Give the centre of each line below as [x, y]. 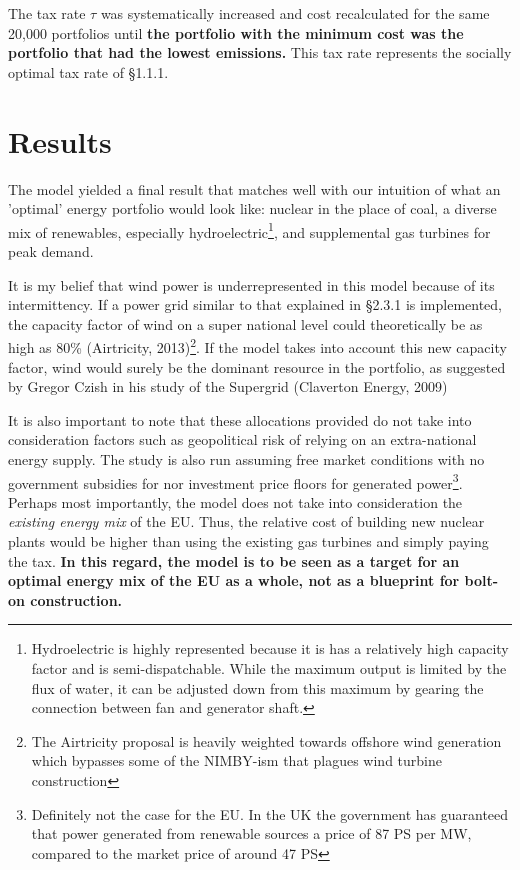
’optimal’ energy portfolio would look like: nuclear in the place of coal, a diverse [252, 208]
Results [60, 140]
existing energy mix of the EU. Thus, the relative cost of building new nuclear [246, 521]
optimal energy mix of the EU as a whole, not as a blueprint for [234, 580]
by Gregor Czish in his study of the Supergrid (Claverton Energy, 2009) [228, 386]
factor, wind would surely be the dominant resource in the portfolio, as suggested [257, 366]
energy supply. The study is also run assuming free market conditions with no [246, 458]
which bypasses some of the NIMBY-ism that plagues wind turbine [236, 760]
